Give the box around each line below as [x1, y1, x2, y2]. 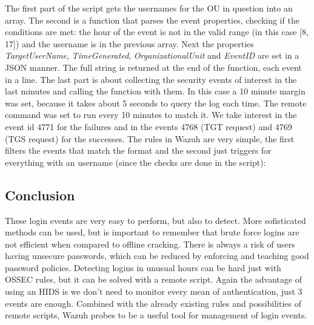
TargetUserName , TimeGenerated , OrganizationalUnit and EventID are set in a [5, 49, 299, 62]
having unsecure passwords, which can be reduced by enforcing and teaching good [5, 249, 309, 262]
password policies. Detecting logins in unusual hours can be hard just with [5, 261, 281, 274]
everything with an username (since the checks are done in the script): [5, 156, 266, 168]
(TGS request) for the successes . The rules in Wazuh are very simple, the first [5, 132, 295, 145]
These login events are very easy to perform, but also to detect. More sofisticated [5, 214, 306, 226]
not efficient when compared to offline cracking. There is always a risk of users [5, 237, 295, 250]
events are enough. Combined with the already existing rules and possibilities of [5, 297, 302, 309]
